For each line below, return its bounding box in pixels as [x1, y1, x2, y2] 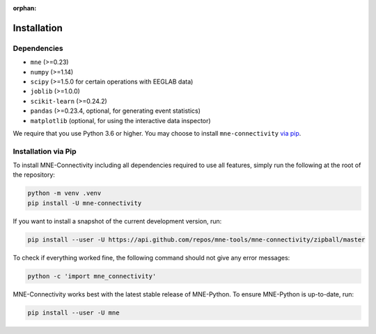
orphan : [13, 4, 37, 12]
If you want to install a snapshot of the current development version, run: [13, 216, 222, 225]
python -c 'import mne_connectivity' [27, 272, 157, 280]
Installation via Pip [13, 146, 77, 156]
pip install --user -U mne [27, 308, 120, 317]
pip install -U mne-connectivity [27, 199, 142, 207]
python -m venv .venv [27, 189, 102, 198]
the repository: [13, 170, 56, 179]
